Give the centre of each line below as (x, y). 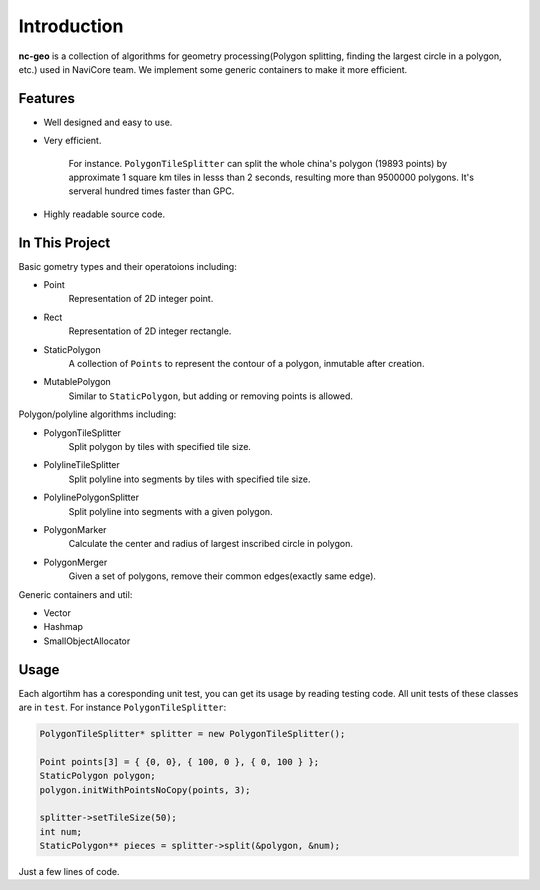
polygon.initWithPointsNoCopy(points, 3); (145, 789)
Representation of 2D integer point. (141, 299)
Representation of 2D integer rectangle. (150, 331)
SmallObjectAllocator (87, 641)
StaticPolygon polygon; (98, 776)
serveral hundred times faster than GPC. (151, 191)
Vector (57, 612)
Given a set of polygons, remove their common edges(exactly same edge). (222, 576)
